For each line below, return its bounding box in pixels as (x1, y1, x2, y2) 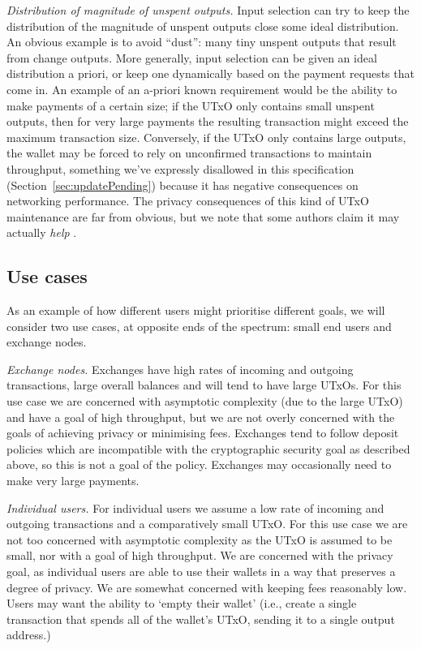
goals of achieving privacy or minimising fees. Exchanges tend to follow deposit (6, 424, 399, 441)
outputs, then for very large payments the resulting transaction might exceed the (6, 113, 409, 130)
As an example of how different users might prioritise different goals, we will (6, 302, 385, 319)
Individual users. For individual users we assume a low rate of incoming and (6, 499, 384, 516)
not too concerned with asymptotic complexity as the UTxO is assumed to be (6, 531, 393, 548)
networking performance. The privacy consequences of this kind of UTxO (6, 192, 369, 209)
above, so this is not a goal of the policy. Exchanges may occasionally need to (6, 456, 392, 473)
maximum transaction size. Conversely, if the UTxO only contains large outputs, (6, 128, 406, 145)
